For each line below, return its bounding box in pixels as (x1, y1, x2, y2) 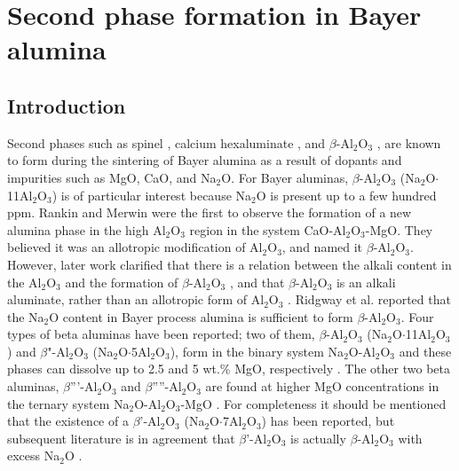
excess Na (7, 446, 60, 465)
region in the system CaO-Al (189, 220, 346, 239)
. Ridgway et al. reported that (288, 290, 451, 309)
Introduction (7, 91, 126, 119)
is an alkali (336, 272, 396, 291)
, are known (376, 133, 441, 152)
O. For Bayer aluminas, (221, 168, 349, 186)
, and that (229, 272, 285, 291)
